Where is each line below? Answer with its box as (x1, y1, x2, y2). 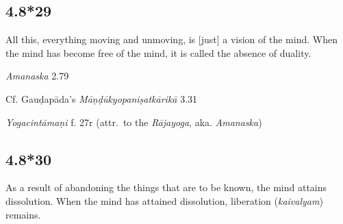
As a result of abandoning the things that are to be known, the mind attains (5, 180, 327, 195)
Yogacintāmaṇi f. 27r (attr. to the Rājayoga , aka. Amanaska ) (5, 114, 262, 129)
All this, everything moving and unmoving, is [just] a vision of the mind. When (5, 32, 338, 47)
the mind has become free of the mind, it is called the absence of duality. (5, 45, 312, 60)
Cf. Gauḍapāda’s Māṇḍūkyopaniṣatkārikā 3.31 (5, 91, 198, 105)
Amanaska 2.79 (5, 69, 69, 83)
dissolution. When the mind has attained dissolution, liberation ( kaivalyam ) (5, 193, 323, 208)
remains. (5, 207, 41, 221)
